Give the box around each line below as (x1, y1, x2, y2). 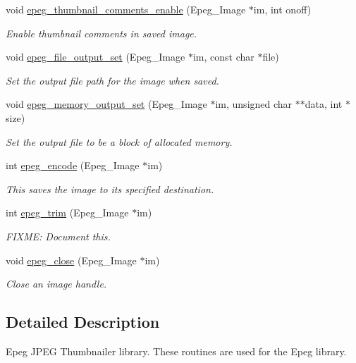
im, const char (192, 49, 254, 64)
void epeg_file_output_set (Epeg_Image (6, 49, 185, 64)
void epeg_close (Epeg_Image (6, 252, 137, 267)
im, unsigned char (215, 97, 293, 111)
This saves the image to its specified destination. (6, 181, 214, 196)
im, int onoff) (253, 2, 312, 16)
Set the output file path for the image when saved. (6, 73, 219, 87)
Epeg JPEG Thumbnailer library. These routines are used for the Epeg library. (6, 343, 347, 358)
